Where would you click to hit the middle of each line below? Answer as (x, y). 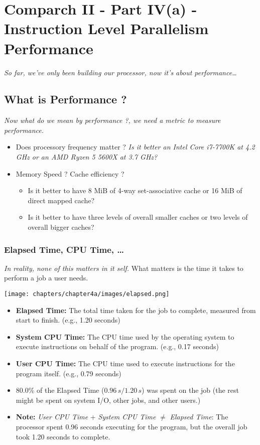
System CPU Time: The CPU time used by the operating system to (125, 336)
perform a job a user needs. (46, 278)
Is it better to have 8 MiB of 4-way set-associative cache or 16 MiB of (135, 190)
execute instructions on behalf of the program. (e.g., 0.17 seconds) (117, 346)
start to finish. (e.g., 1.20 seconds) (68, 320)
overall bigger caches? (61, 227)
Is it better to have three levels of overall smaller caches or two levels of (138, 217)
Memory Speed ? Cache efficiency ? (70, 173)
